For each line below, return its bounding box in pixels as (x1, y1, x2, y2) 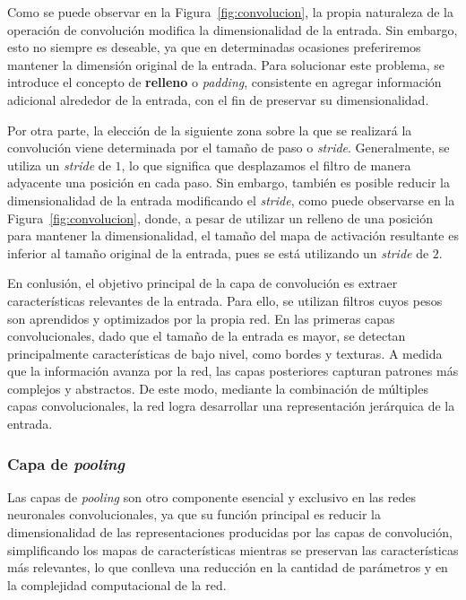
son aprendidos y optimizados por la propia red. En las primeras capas (7, 309, 395, 327)
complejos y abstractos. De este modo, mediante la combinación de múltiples (7, 378, 428, 397)
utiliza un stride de (7, 155, 111, 174)
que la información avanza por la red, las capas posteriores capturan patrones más (7, 361, 459, 380)
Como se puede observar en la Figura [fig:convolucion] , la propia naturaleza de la (7, 3, 453, 21)
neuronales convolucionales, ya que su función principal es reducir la (7, 505, 381, 524)
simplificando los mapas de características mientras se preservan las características (7, 540, 459, 559)
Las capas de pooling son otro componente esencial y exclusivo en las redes (7, 487, 416, 506)
